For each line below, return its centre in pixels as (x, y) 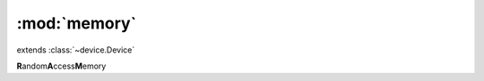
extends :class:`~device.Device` (76, 50)
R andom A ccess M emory (61, 66)
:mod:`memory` (77, 23)
